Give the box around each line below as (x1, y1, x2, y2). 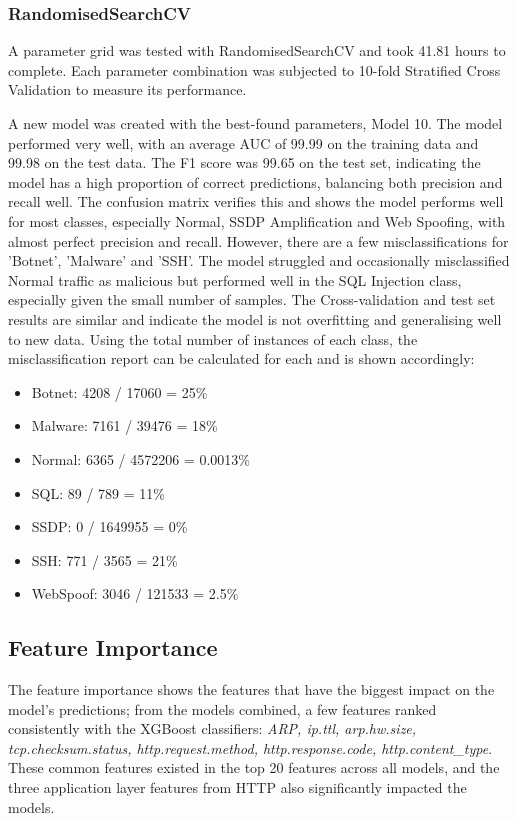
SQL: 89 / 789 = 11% (31, 482, 165, 503)
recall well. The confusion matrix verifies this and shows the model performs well (8, 191, 504, 212)
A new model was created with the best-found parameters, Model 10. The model (8, 113, 503, 133)
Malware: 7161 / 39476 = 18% (31, 415, 218, 436)
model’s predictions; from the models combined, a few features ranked (8, 698, 437, 719)
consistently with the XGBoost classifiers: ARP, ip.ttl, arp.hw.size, (8, 718, 417, 739)
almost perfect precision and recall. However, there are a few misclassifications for (8, 230, 509, 251)
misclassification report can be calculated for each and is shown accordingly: (8, 348, 475, 369)
